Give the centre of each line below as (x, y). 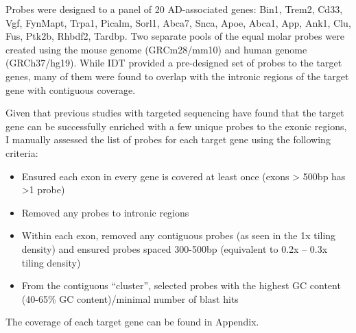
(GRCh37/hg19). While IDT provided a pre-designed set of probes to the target (174, 63)
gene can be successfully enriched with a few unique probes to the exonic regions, (176, 126)
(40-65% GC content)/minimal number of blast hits (130, 298)
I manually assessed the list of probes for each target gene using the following (168, 139)
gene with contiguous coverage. (71, 89)
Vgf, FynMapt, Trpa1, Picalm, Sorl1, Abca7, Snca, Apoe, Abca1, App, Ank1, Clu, (178, 22)
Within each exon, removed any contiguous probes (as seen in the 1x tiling (179, 235)
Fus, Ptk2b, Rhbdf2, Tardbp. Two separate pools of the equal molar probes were (175, 36)
